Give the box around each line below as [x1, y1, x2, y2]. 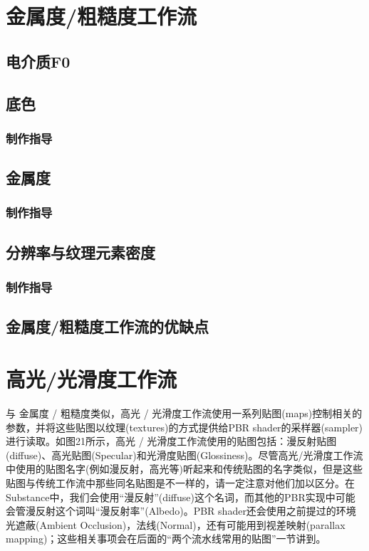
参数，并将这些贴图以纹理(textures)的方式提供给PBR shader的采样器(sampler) [6, 419, 363, 434]
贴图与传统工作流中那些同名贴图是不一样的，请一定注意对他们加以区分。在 [6, 475, 355, 490]
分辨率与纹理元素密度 [6, 241, 155, 263]
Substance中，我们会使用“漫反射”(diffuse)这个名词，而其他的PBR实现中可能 [6, 489, 355, 504]
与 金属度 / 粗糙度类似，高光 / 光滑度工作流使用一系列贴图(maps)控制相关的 [6, 405, 363, 420]
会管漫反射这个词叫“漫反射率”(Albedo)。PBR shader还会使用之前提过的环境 [6, 503, 356, 518]
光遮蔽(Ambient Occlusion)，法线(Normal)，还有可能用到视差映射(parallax [6, 517, 345, 532]
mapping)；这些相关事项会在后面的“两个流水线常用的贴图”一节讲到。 [6, 531, 326, 546]
